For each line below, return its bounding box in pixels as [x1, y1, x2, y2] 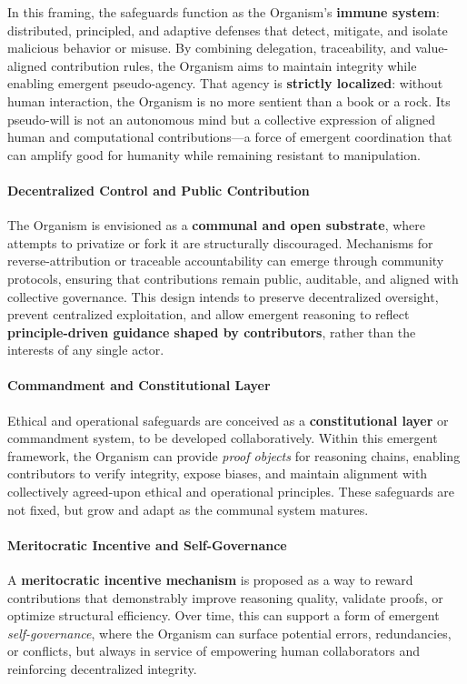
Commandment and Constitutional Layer [7, 376, 271, 395]
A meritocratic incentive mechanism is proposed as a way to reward [7, 570, 413, 589]
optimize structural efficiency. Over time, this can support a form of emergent [7, 606, 440, 625]
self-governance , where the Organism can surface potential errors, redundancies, [7, 623, 452, 642]
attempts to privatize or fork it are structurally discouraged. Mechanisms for [7, 233, 433, 252]
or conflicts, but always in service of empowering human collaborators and [7, 641, 420, 660]
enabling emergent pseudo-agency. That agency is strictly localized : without [7, 74, 443, 93]
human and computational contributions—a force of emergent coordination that [7, 127, 452, 146]
